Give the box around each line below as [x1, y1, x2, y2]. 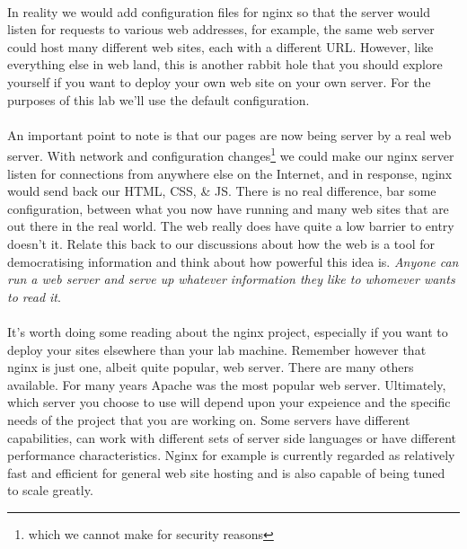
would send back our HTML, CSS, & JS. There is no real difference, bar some [7, 182, 436, 200]
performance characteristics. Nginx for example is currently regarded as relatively [7, 446, 455, 465]
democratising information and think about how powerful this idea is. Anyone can [7, 252, 459, 270]
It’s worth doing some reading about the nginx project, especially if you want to [7, 322, 448, 341]
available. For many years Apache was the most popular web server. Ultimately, [7, 375, 446, 394]
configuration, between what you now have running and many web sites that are [7, 199, 449, 217]
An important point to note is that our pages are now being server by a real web [7, 125, 452, 144]
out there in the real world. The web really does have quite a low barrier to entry [7, 217, 454, 235]
